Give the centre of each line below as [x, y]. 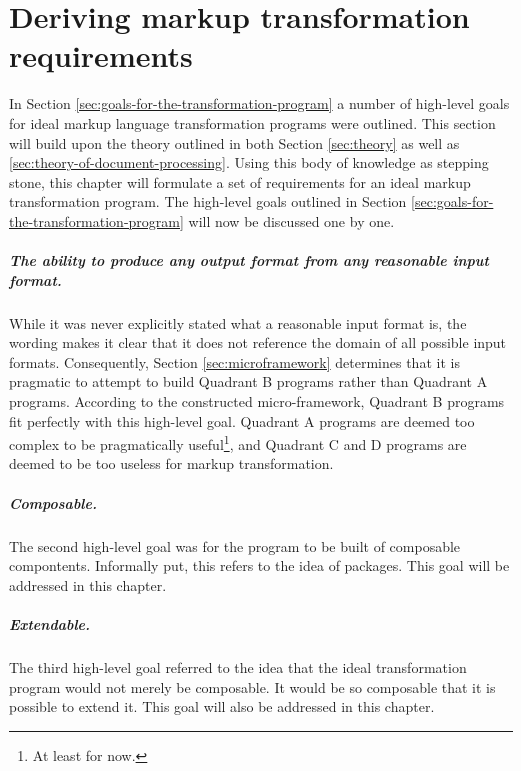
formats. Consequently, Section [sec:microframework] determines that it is [234, 361]
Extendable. [49, 623]
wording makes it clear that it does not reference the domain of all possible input [258, 342]
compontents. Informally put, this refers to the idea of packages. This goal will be [259, 565]
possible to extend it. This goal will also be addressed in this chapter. [222, 706]
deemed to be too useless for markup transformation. [171, 463]
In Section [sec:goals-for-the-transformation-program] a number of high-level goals [259, 103]
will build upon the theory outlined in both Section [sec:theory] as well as [234, 142]
